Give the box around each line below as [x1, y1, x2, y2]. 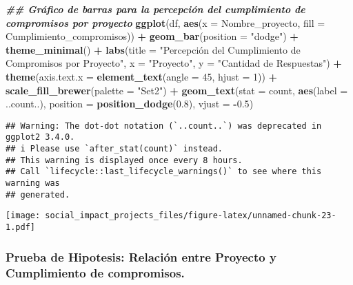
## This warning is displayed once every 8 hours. [6, 155, 243, 165]
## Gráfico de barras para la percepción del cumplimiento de [6, 2, 305, 16]
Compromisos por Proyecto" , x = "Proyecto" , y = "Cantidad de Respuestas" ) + [6, 56, 342, 70]
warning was [6, 178, 60, 189]
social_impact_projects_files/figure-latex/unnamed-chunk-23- [45, 211, 336, 221]
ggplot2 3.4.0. [6, 132, 75, 142]
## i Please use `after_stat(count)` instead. [6, 144, 223, 154]
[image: [6, 211, 41, 221]
